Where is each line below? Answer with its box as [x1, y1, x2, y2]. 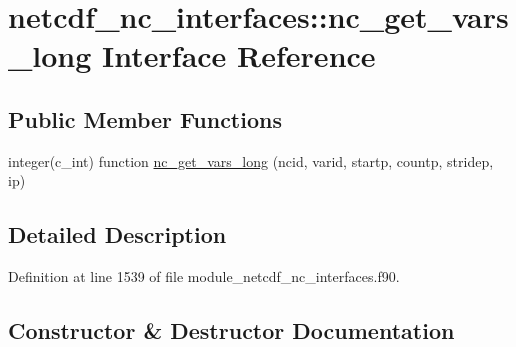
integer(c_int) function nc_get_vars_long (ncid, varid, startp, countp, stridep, [8, 150, 494, 171]
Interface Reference [102, 35, 376, 76]
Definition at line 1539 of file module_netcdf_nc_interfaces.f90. [8, 266, 400, 287]
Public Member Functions [8, 103, 282, 134]
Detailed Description [8, 219, 227, 250]
